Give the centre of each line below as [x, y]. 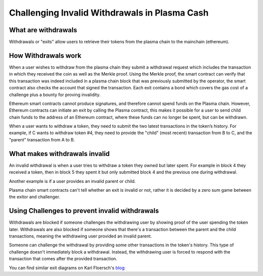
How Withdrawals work [45, 55]
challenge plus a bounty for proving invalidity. [55, 95]
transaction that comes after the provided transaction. [63, 259]
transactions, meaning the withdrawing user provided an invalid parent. [80, 236]
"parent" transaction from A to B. [42, 139]
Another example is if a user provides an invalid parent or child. [72, 181]
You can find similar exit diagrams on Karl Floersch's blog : [67, 268]
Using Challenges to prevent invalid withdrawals [84, 211]
